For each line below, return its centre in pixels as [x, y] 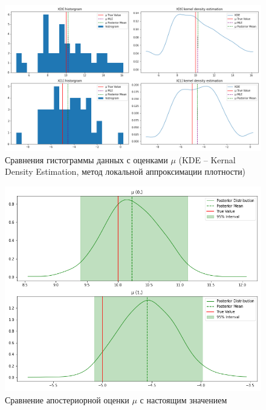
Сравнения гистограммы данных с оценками [86, 159]
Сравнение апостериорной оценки [67, 399]
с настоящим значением [183, 399]
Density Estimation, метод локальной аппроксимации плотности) [125, 171]
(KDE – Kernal [207, 159]
